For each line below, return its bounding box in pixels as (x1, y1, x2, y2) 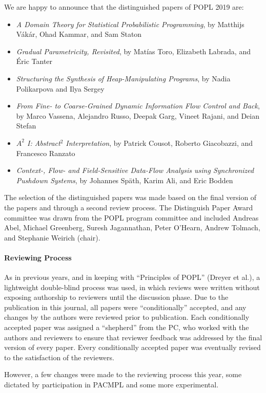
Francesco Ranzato (16, 147, 75, 158)
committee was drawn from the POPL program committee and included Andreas (4, 212, 259, 223)
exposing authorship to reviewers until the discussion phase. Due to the (4, 292, 229, 302)
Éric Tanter (16, 56, 53, 67)
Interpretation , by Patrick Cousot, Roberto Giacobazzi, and (66, 137, 253, 148)
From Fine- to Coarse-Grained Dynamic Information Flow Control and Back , (16, 100, 260, 111)
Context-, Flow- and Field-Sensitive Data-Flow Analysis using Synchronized (16, 165, 254, 176)
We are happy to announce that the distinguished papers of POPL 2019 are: (4, 2, 244, 12)
